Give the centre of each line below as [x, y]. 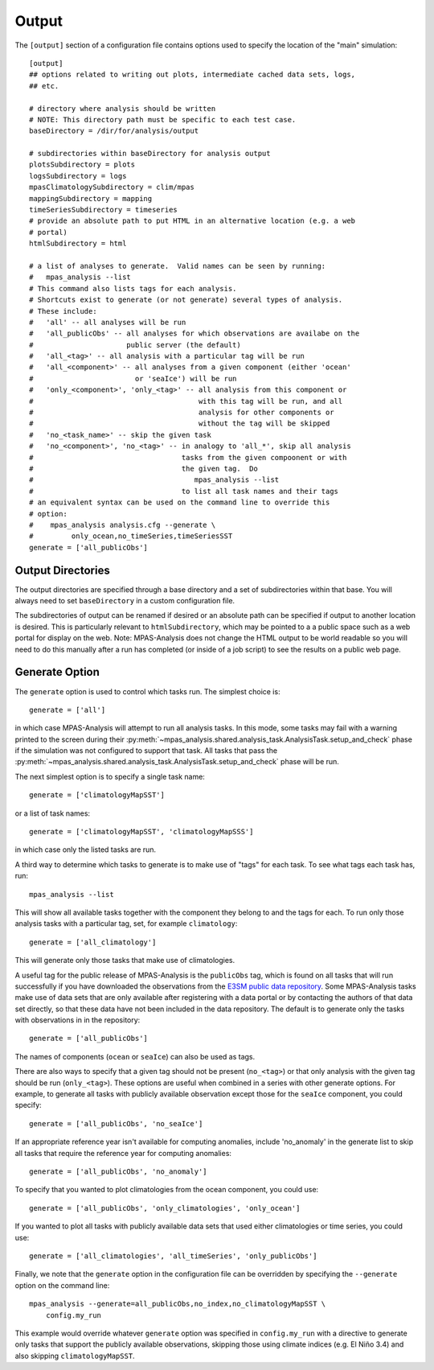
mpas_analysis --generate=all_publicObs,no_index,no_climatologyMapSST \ [178, 1304]
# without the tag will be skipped [180, 424]
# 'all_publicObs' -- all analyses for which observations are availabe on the [194, 333]
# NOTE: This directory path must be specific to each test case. [163, 119]
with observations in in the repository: [78, 1020]
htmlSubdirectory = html [78, 244]
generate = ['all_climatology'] [93, 942]
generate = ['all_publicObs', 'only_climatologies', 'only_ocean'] [165, 1208]
